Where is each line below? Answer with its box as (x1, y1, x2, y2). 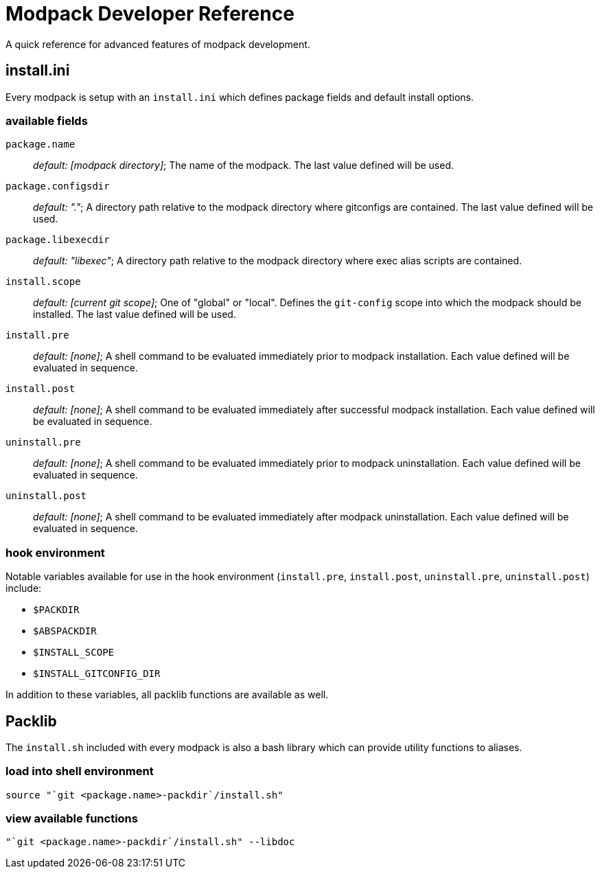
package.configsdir (5, 181, 110, 192)
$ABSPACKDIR (33, 625, 97, 637)
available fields (5, 113, 88, 128)
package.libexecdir (5, 234, 110, 246)
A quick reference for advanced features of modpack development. (5, 38, 310, 50)
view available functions (5, 812, 138, 826)
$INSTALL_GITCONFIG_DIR (33, 668, 161, 680)
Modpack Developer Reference (5, 2, 295, 25)
